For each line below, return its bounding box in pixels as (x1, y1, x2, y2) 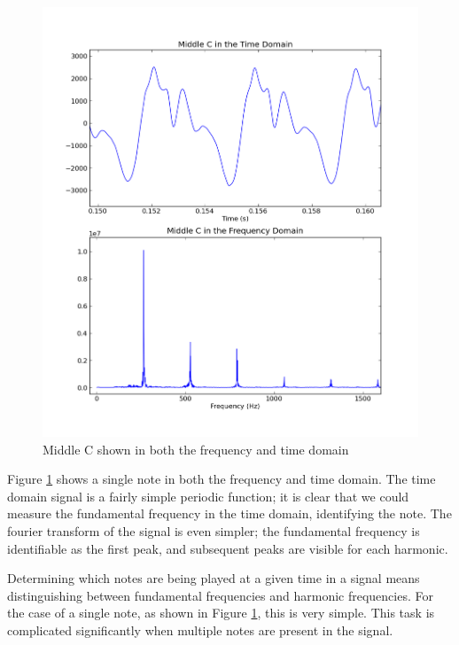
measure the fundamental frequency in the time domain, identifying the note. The (7, 504, 452, 523)
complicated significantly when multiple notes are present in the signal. (7, 621, 393, 640)
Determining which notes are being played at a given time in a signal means (7, 569, 420, 587)
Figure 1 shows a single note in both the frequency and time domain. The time (7, 470, 436, 488)
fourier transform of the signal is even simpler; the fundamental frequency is (7, 522, 420, 540)
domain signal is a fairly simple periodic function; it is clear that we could (7, 486, 409, 505)
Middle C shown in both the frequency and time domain (43, 439, 349, 458)
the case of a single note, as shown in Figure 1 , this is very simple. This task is (7, 603, 435, 622)
